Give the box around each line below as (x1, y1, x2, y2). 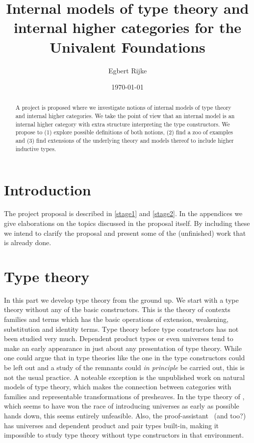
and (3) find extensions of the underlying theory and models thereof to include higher (15, 136, 234, 145)
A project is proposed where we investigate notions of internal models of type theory (15, 103, 231, 112)
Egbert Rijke (108, 65, 147, 75)
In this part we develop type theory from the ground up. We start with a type (4, 294, 239, 305)
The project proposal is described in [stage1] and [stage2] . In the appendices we (4, 208, 243, 219)
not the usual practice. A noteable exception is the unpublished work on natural (4, 372, 245, 382)
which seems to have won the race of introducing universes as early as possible (4, 401, 239, 411)
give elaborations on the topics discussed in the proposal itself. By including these (4, 218, 250, 228)
